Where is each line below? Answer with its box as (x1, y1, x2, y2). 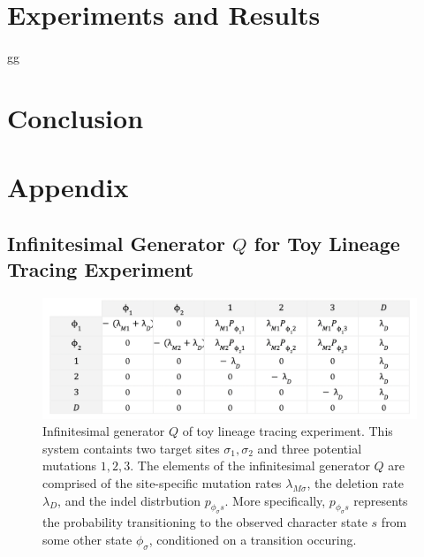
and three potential (257, 439, 362, 457)
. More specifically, (224, 491, 326, 509)
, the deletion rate (307, 474, 405, 492)
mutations (42, 456, 97, 475)
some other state (42, 530, 132, 549)
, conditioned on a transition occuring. (148, 530, 357, 549)
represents (353, 491, 408, 509)
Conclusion (7, 99, 144, 135)
